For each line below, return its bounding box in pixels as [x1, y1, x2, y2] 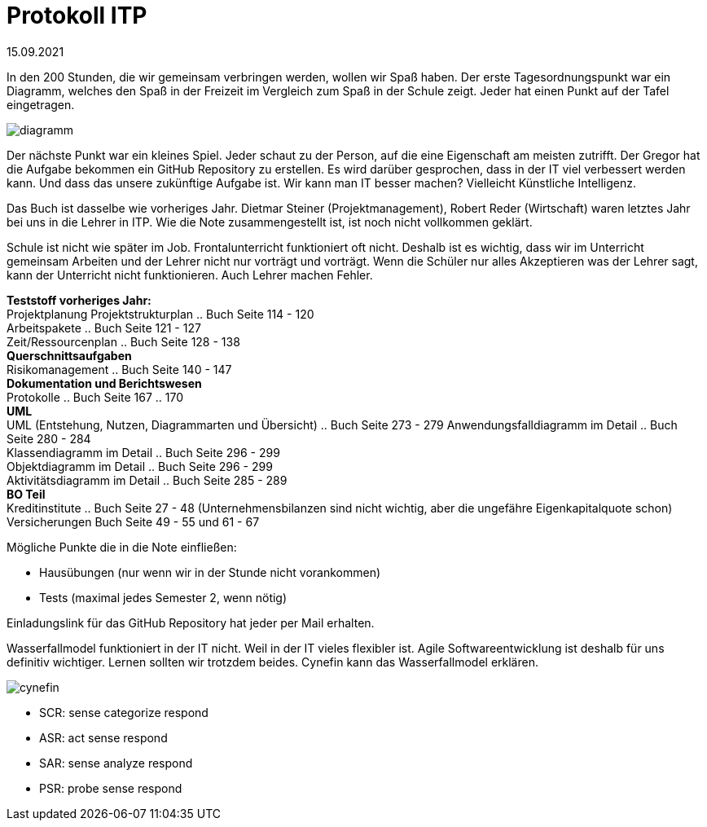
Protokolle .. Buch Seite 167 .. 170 [7, 389, 184, 404]
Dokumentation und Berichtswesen [7, 376, 202, 390]
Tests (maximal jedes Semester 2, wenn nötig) [39, 590, 288, 605]
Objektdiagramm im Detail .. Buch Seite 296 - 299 [7, 459, 273, 473]
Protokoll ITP [7, 2, 147, 29]
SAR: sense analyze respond [39, 755, 193, 770]
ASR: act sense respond [39, 730, 168, 745]
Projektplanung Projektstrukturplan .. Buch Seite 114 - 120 [7, 306, 314, 321]
